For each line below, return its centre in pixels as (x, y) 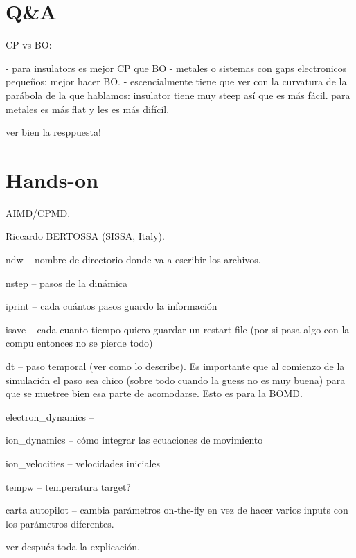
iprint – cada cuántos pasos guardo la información (112, 306)
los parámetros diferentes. (60, 523)
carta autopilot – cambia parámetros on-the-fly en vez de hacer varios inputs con (177, 510)
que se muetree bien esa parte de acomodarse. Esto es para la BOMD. (154, 393)
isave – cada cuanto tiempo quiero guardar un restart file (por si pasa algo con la (178, 329)
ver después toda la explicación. (73, 547)
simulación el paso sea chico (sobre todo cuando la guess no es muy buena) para (176, 380)
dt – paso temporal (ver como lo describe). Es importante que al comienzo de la (175, 366)
